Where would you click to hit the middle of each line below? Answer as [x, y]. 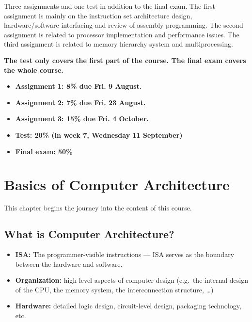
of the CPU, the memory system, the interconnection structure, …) [114, 289]
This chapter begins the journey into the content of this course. [98, 208]
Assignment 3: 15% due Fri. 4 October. [82, 119]
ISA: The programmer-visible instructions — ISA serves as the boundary [125, 254]
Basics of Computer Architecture [117, 185]
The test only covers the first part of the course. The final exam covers [125, 60]
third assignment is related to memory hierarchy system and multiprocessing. [118, 44]
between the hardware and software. [69, 264]
